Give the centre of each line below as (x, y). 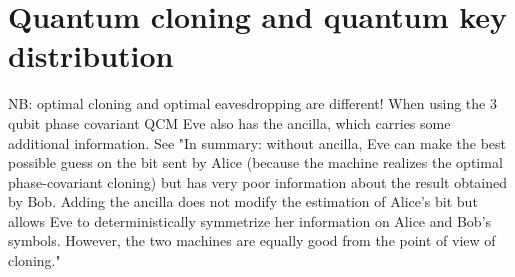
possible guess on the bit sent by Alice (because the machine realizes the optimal (255, 162)
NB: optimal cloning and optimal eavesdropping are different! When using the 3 (252, 103)
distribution (91, 55)
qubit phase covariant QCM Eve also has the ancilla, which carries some (229, 122)
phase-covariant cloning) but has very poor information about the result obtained (258, 181)
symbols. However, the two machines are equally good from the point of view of (252, 240)
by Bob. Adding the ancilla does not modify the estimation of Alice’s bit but (243, 201)
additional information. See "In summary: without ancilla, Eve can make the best (257, 142)
